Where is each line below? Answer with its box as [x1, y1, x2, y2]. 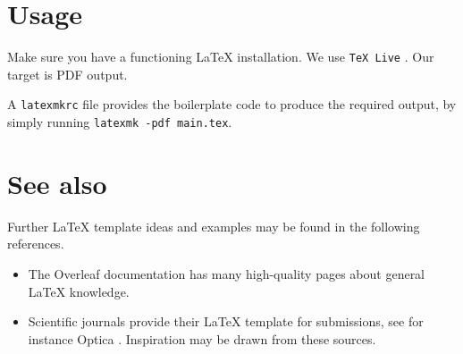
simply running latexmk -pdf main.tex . [7, 113, 232, 131]
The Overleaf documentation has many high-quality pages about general [28, 265, 425, 282]
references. [7, 234, 64, 253]
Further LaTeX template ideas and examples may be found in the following [7, 216, 420, 235]
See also [7, 164, 107, 201]
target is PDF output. [7, 64, 128, 83]
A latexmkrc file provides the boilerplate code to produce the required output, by [7, 95, 457, 114]
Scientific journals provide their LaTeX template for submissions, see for [28, 312, 424, 331]
